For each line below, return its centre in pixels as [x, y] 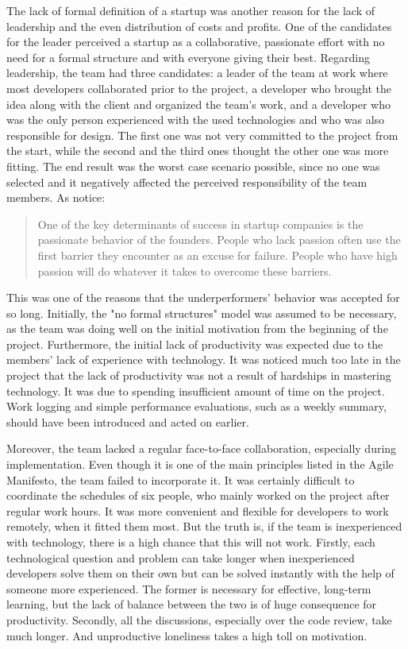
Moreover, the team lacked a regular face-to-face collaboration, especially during [202, 448]
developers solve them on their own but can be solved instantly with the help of [200, 573]
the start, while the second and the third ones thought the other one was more [198, 151]
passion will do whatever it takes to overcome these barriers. [185, 270]
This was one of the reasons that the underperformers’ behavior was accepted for [203, 297]
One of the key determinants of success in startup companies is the [200, 224]
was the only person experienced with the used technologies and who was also [196, 120]
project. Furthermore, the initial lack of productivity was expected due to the [195, 344]
